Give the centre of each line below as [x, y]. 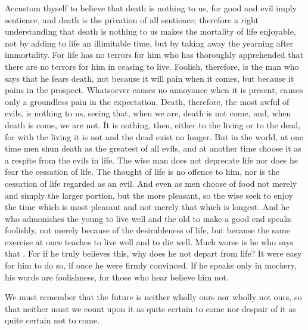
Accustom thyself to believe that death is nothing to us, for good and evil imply [151, 8]
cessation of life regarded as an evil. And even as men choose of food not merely [151, 183]
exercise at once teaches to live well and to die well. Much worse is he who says [149, 241]
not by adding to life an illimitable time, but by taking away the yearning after [149, 43]
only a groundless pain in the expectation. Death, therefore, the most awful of [147, 101]
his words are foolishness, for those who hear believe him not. [117, 277]
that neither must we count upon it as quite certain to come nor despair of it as [150, 308]
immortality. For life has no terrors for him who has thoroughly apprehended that [154, 55]
